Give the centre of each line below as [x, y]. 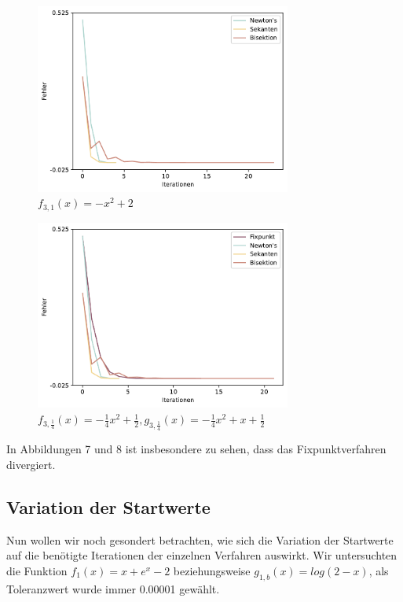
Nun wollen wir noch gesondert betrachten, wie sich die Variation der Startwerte [200, 539]
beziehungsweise [212, 570]
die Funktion [37, 570]
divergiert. [31, 464]
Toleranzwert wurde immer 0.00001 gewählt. [113, 588]
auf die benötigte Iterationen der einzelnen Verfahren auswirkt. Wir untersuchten [202, 555]
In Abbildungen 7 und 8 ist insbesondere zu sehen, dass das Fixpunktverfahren [196, 449]
